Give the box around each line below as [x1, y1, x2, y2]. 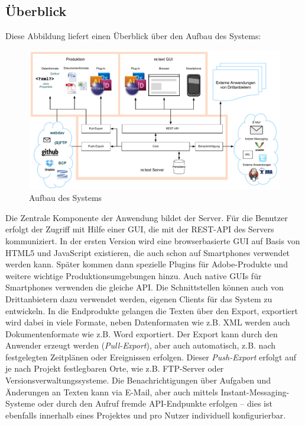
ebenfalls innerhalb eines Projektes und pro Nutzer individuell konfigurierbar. [5, 408, 286, 421]
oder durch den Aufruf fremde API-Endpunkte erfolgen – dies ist [37, 397, 272, 410]
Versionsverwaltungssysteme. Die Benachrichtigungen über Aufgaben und [5, 374, 271, 386]
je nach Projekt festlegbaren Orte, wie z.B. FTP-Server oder [5, 362, 224, 375]
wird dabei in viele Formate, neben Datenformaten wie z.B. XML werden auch [5, 316, 290, 328]
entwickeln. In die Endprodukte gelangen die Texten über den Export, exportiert [5, 304, 298, 317]
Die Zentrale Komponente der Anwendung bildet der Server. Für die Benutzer [5, 211, 288, 223]
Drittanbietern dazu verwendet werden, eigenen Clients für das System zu [5, 292, 272, 305]
